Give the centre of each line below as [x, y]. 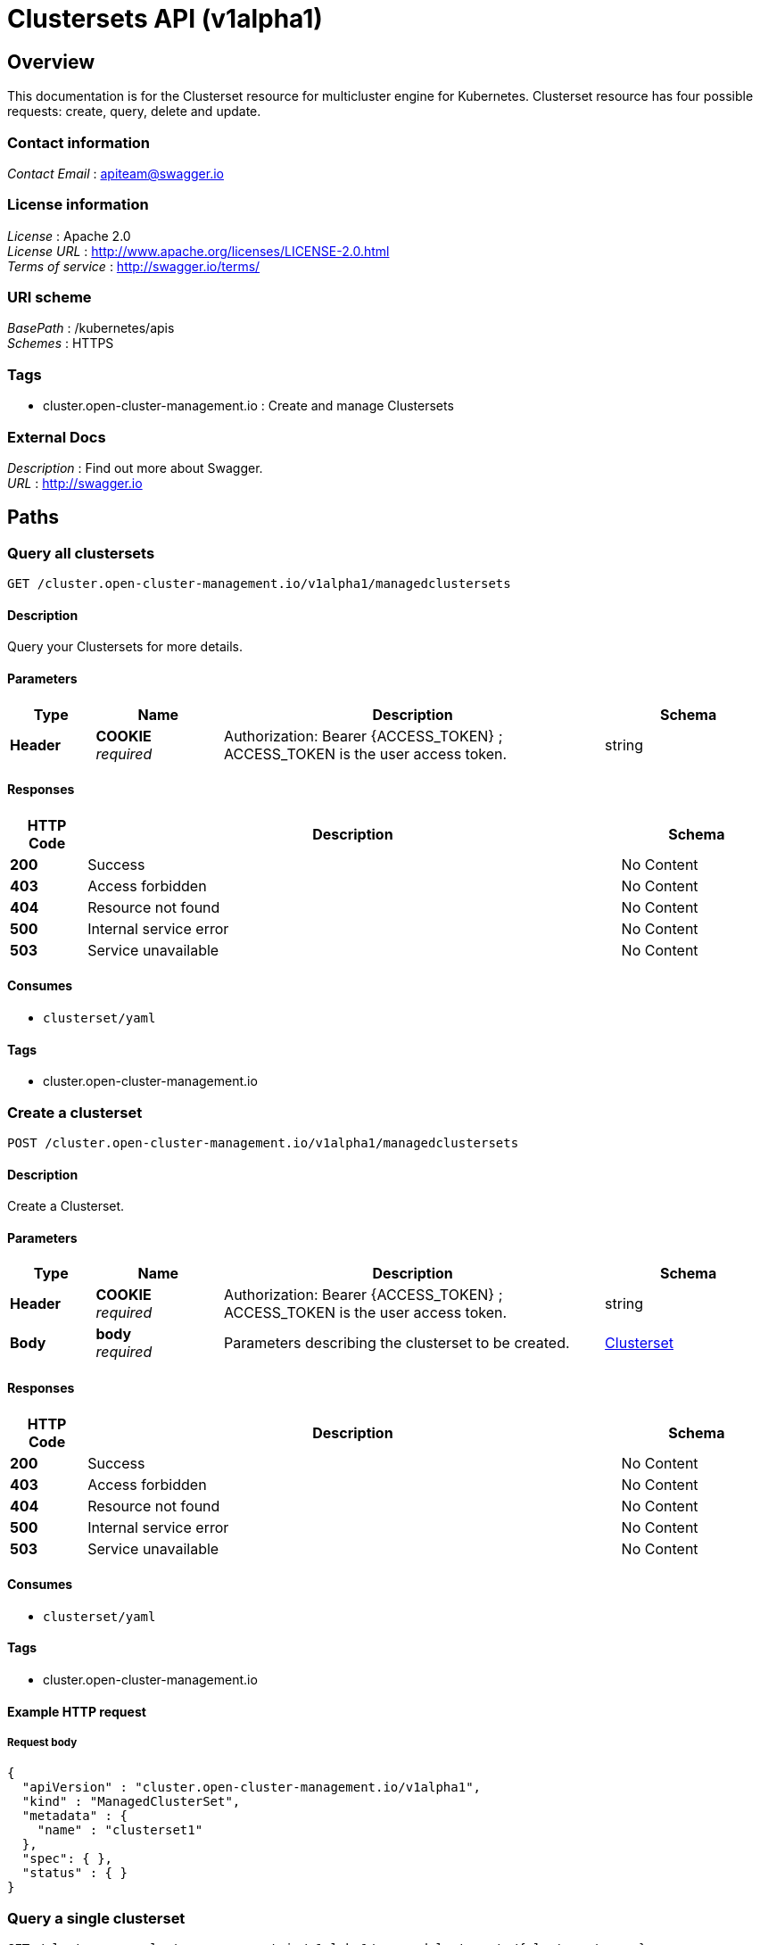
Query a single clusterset [96, 1918]
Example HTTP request [77, 1711]
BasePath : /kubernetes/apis [91, 328]
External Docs [57, 437]
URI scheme [50, 298]
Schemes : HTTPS [61, 343]
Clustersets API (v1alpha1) [165, 19]
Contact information [79, 142]
